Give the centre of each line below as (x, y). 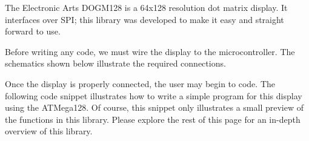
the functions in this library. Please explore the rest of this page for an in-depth (153, 119)
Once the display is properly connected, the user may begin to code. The (140, 83)
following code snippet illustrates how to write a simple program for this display (154, 95)
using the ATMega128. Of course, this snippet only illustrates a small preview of (154, 107)
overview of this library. (49, 131)
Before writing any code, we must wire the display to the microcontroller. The (150, 51)
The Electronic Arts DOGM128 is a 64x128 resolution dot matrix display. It (146, 7)
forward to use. (33, 31)
